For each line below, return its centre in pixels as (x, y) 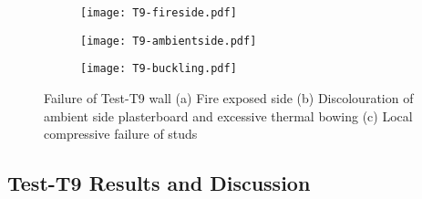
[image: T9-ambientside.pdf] (169, 41)
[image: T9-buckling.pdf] (159, 69)
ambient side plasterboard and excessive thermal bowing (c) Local (228, 115)
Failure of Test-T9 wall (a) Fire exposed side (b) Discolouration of (229, 97)
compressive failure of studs (121, 134)
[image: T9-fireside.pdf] (159, 13)
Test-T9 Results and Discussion (159, 183)
